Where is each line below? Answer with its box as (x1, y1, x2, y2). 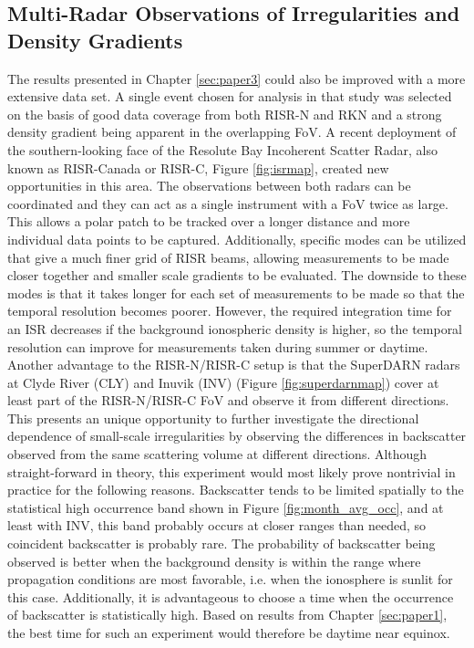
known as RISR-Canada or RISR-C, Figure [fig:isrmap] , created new (7, 158, 389, 177)
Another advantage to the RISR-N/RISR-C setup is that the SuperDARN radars (7, 355, 460, 374)
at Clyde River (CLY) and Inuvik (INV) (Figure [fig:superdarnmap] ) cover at (7, 372, 439, 392)
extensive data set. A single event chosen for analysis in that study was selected (7, 87, 452, 106)
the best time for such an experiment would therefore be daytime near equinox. (7, 623, 450, 642)
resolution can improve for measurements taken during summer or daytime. (7, 337, 428, 356)
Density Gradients (7, 26, 183, 54)
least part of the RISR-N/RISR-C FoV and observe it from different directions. (7, 391, 449, 410)
